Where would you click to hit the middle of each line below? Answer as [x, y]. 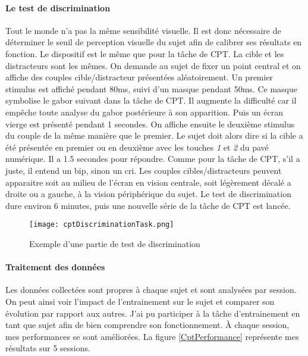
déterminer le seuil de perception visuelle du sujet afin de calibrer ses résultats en [154, 42]
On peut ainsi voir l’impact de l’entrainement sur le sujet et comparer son [140, 301]
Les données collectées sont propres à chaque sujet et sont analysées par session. [151, 290]
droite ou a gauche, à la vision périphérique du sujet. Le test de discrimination [148, 194]
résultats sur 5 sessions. [48, 348]
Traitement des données [55, 267]
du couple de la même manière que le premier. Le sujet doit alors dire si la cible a [154, 135]
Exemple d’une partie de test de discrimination [115, 243]
